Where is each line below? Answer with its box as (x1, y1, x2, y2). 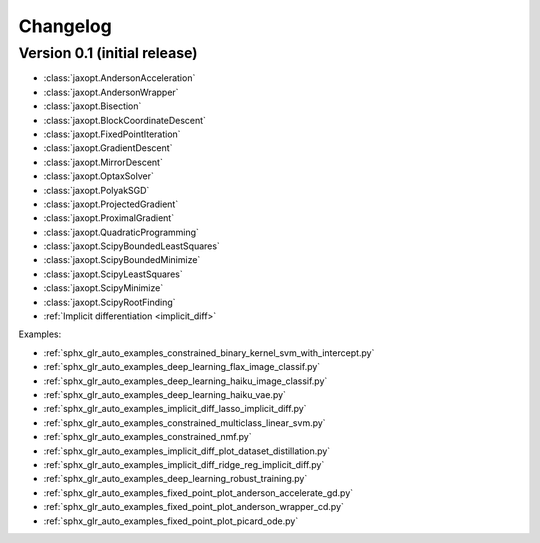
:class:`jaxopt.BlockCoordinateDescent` (43, 114, 207, 126)
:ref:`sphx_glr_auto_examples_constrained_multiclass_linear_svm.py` (43, 416, 326, 429)
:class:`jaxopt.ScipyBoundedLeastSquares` (43, 240, 220, 252)
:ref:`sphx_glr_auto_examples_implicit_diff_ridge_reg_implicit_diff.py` (43, 458, 325, 470)
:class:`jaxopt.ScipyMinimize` (43, 282, 164, 294)
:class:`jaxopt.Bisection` (43, 100, 142, 112)
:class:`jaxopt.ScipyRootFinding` (43, 296, 176, 308)
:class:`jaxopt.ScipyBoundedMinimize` (43, 254, 201, 266)
